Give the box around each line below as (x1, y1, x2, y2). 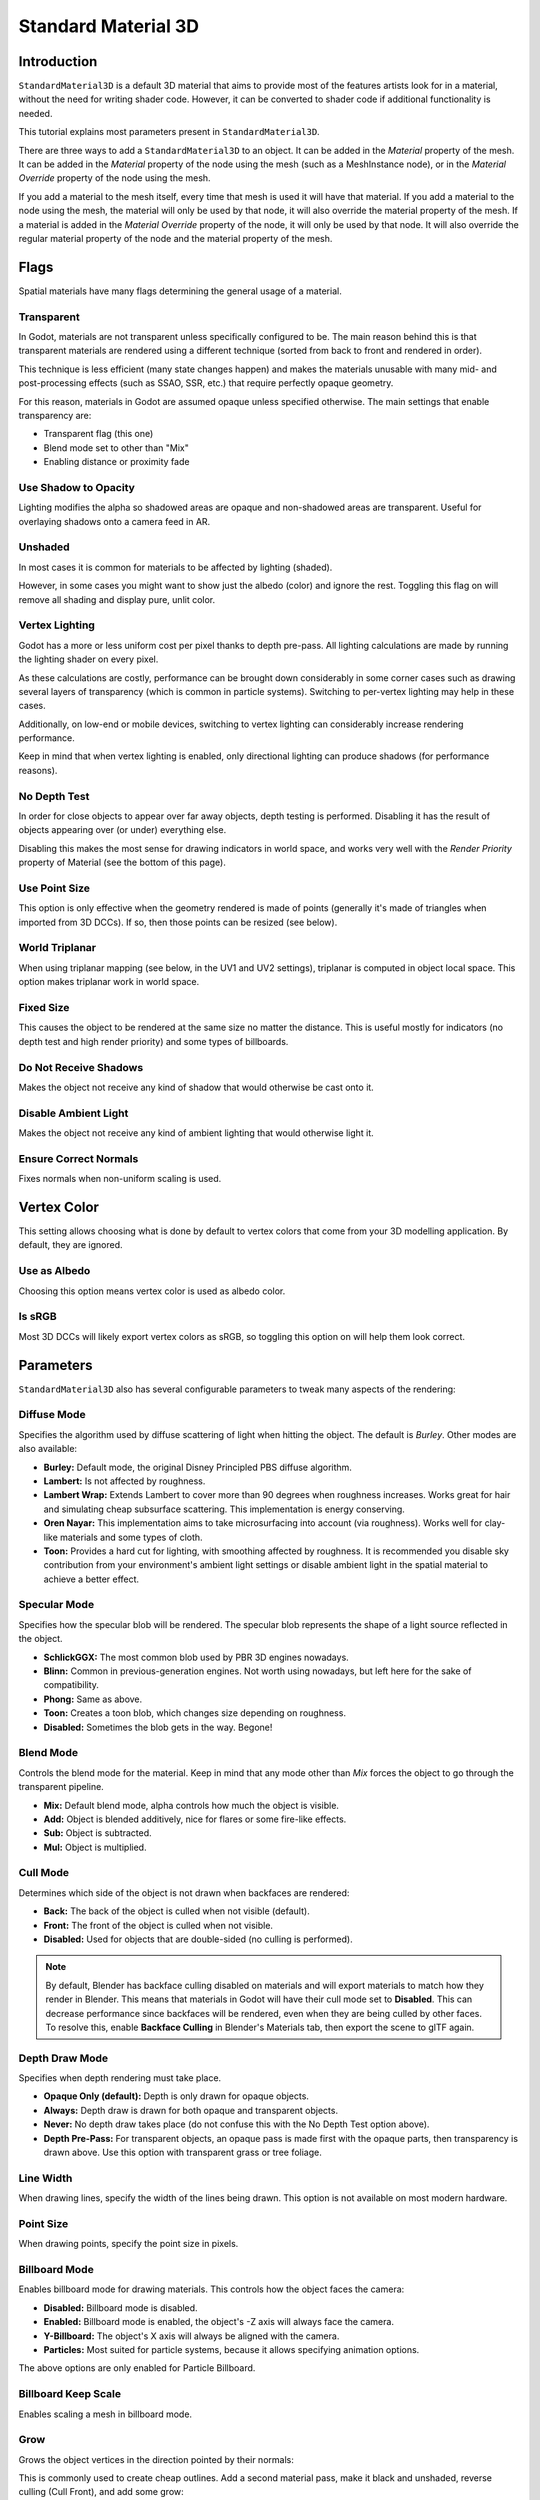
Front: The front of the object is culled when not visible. (43, 1919, 274, 1931)
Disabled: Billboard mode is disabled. (43, 2301, 199, 2314)
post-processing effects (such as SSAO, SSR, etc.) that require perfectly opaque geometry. (18, 377, 394, 389)
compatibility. (43, 1679, 100, 1691)
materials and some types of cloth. (60, 1531, 204, 1543)
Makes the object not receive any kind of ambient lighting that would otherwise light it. (18, 1127, 374, 1139)
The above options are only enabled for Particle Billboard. (18, 2362, 256, 2374)
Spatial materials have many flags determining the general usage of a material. (18, 285, 342, 297)
